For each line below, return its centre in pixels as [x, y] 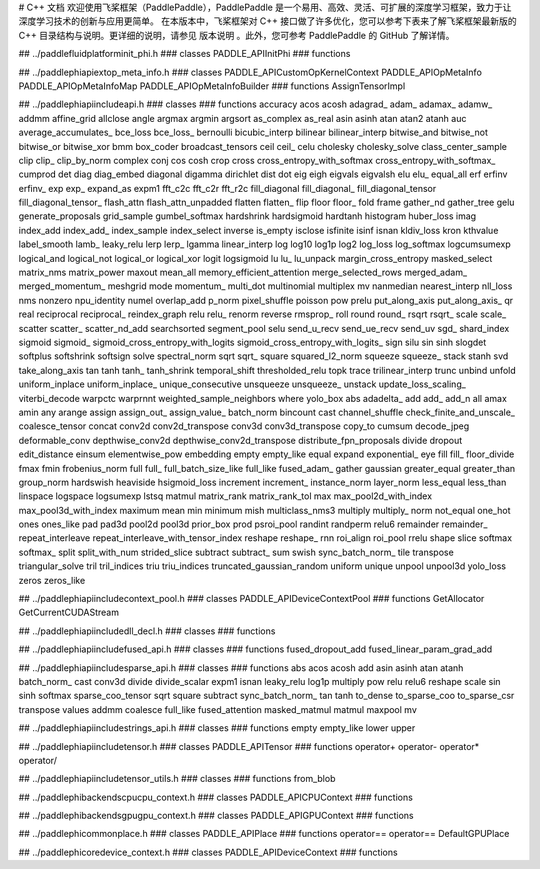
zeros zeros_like [52, 580]
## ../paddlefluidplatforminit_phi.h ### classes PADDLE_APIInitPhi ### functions [184, 54]
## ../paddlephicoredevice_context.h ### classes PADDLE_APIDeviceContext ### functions [208, 852]
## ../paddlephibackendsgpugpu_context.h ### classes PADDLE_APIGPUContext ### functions [216, 816]
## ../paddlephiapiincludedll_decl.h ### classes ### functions [147, 631]
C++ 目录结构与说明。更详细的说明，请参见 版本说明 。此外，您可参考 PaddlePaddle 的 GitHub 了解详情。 [236, 35]
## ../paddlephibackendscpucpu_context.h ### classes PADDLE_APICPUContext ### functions [216, 797]
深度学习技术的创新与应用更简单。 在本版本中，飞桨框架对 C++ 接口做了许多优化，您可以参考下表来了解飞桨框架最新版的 [267, 21]
